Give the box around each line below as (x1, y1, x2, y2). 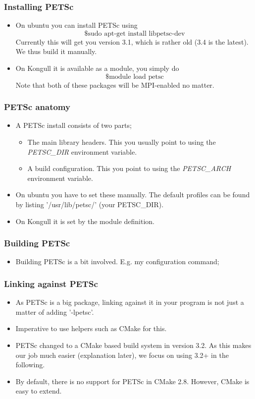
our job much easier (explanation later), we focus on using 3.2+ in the (15, 349, 229, 360)
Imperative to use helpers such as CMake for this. (15, 323, 167, 334)
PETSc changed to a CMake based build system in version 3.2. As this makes (15, 340, 252, 350)
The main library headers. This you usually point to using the (27, 137, 216, 147)
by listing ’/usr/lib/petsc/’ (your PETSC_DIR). (15, 199, 164, 209)
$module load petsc (105, 73, 164, 80)
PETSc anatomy (4, 101, 70, 113)
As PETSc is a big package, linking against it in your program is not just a (15, 297, 244, 307)
